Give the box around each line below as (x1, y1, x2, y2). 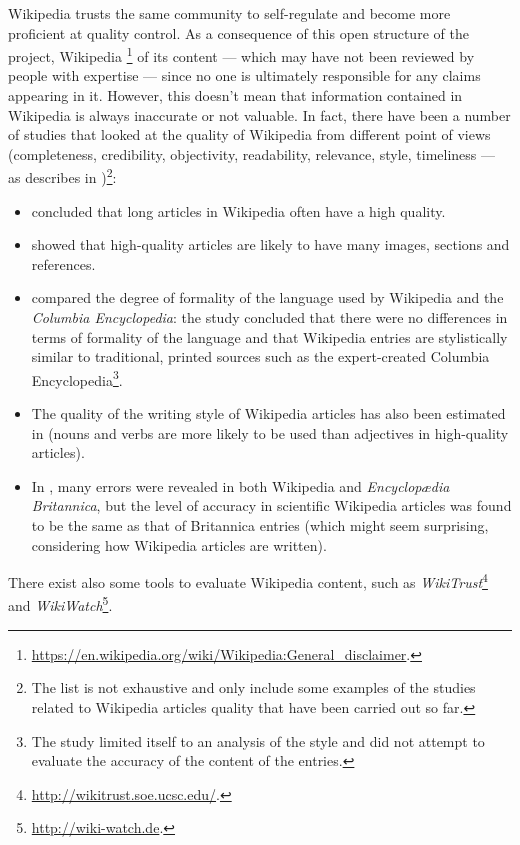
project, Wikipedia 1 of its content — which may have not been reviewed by (8, 43, 475, 66)
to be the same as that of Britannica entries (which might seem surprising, (31, 515, 489, 536)
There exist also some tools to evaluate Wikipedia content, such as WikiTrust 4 (8, 569, 488, 592)
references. (31, 253, 96, 274)
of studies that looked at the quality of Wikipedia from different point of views (8, 124, 491, 145)
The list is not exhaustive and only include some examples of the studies (31, 677, 476, 698)
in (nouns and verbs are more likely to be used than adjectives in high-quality (31, 422, 509, 443)
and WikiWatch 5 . (8, 592, 113, 616)
